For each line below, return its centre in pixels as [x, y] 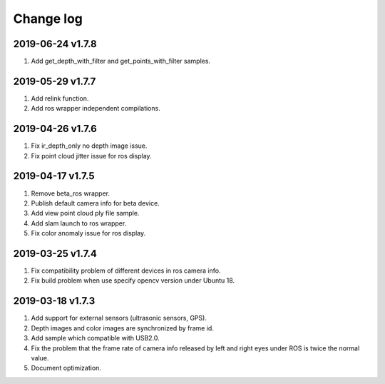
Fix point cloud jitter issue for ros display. [92, 156]
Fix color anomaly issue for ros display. [88, 233]
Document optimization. [66, 368]
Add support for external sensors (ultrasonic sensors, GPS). [119, 318]
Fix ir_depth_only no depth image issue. [89, 146]
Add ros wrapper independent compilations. [96, 108]
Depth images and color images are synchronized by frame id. [122, 328]
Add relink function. [60, 98]
